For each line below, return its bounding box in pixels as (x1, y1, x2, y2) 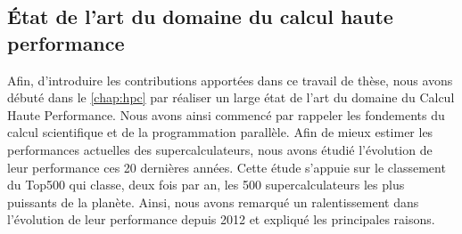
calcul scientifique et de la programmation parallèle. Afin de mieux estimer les (7, 123, 433, 141)
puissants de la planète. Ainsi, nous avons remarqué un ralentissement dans (7, 192, 419, 211)
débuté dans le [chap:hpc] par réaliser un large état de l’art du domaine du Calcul (7, 88, 455, 107)
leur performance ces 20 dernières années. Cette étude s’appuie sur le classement (7, 157, 446, 176)
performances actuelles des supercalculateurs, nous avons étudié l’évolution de (7, 140, 433, 158)
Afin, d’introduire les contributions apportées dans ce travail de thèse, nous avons (7, 70, 453, 89)
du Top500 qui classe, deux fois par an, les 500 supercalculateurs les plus (7, 175, 405, 194)
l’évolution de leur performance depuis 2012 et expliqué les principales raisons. (7, 210, 435, 229)
